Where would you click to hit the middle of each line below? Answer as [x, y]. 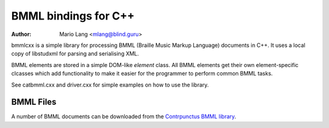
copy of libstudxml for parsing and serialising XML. [75, 54]
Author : [21, 34]
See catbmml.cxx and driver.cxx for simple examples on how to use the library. [110, 85]
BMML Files [34, 102]
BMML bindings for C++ [73, 16]
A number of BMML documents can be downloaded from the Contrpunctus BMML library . [124, 116]
